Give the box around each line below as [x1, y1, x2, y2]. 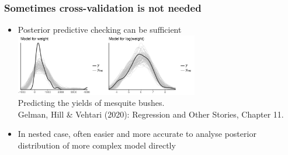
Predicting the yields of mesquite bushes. [18, 97, 165, 109]
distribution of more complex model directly [18, 139, 176, 151]
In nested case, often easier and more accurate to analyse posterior [18, 128, 256, 140]
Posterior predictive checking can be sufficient [18, 23, 182, 36]
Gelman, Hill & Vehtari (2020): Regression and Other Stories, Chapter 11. [18, 108, 284, 120]
